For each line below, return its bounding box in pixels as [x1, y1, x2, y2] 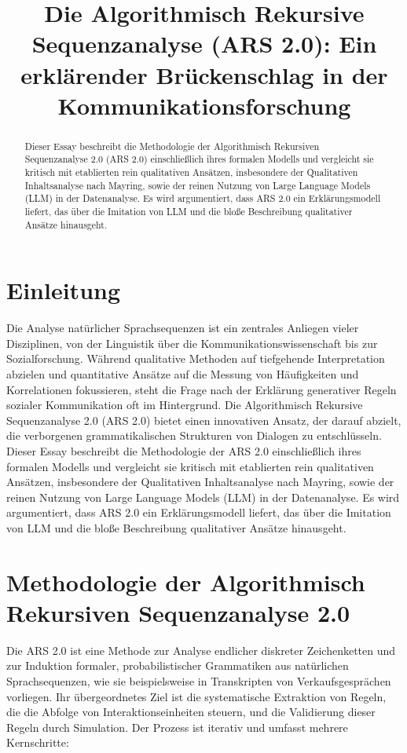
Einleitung [6, 274, 121, 306]
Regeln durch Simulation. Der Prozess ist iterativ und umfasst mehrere [6, 718, 348, 735]
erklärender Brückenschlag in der [20, 58, 388, 90]
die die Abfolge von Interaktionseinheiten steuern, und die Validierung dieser [6, 704, 376, 720]
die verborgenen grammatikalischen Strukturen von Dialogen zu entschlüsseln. [6, 427, 382, 444]
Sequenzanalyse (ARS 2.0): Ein [31, 27, 377, 60]
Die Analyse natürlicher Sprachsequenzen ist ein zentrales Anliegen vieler [6, 320, 359, 336]
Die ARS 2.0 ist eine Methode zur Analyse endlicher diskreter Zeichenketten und [6, 642, 396, 658]
